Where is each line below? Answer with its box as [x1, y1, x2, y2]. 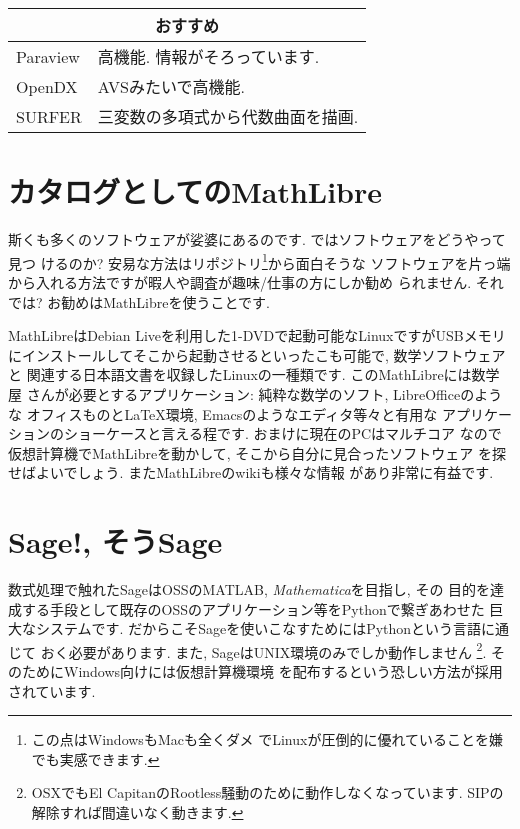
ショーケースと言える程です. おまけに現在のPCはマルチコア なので [63, 423, 502, 444]
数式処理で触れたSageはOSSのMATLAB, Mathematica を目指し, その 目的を [8, 579, 491, 600]
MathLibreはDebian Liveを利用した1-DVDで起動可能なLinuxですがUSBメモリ [8, 325, 506, 346]
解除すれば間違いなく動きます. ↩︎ [31, 802, 244, 823]
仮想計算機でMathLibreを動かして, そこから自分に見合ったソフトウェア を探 [8, 442, 506, 463]
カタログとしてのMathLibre [8, 171, 383, 212]
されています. [8, 680, 96, 701]
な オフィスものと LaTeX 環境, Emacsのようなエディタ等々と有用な [8, 403, 438, 424]
